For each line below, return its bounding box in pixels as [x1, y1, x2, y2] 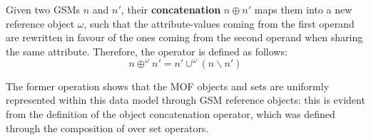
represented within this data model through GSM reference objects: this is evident [6, 92, 365, 107]
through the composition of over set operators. [6, 120, 209, 135]
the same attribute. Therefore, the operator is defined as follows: [6, 43, 288, 58]
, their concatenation [121, 2, 221, 16]
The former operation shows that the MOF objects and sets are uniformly [6, 78, 330, 93]
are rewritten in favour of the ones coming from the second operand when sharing [6, 30, 363, 45]
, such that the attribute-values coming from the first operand [83, 16, 355, 31]
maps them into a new [254, 2, 352, 16]
